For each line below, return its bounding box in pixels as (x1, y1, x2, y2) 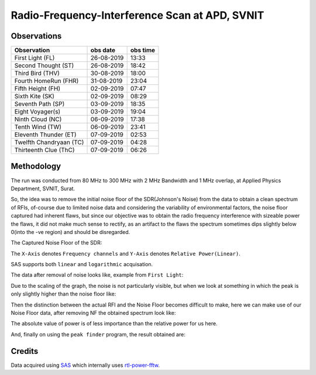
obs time (130, 46, 155, 54)
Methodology (11, 161, 61, 171)
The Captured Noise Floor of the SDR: (11, 239, 102, 246)
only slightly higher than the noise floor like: (11, 290, 116, 298)
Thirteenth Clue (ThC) (14, 146, 75, 154)
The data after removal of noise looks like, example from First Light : (11, 271, 184, 278)
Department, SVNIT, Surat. (11, 185, 75, 192)
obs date (90, 46, 116, 54)
